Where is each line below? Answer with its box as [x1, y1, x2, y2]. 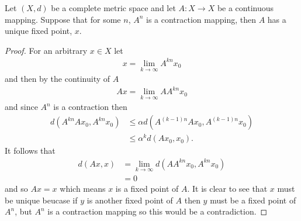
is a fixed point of [115, 182, 179, 195]
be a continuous [217, 2, 274, 13]
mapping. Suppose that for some [5, 13, 121, 25]
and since [5, 101, 38, 113]
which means [60, 182, 106, 195]
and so [5, 182, 28, 195]
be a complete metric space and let [51, 2, 176, 13]
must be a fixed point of [210, 194, 296, 206]
